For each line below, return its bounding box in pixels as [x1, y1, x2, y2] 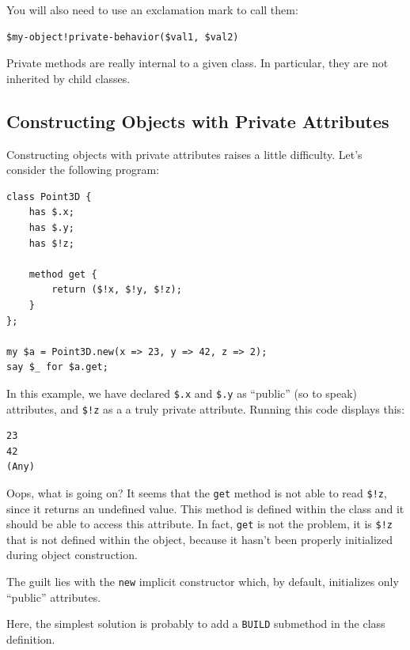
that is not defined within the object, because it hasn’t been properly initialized [6, 531, 393, 547]
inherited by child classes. [6, 70, 131, 86]
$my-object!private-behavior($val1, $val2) [6, 31, 239, 43]
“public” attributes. [6, 588, 101, 605]
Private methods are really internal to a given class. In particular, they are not [6, 55, 389, 71]
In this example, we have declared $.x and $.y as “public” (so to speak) [6, 384, 358, 401]
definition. [6, 630, 55, 647]
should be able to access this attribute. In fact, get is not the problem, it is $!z [6, 516, 393, 532]
